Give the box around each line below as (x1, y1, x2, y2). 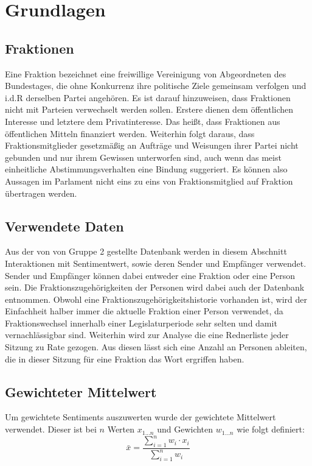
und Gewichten (157, 423, 213, 436)
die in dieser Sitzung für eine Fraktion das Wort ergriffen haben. (5, 352, 244, 365)
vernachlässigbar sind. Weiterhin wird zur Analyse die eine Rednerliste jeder (5, 328, 289, 341)
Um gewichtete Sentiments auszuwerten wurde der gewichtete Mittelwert (5, 411, 276, 423)
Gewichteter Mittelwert (5, 382, 157, 401)
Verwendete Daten (5, 216, 124, 235)
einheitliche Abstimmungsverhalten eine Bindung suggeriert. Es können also (5, 163, 288, 175)
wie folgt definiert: (237, 423, 305, 436)
